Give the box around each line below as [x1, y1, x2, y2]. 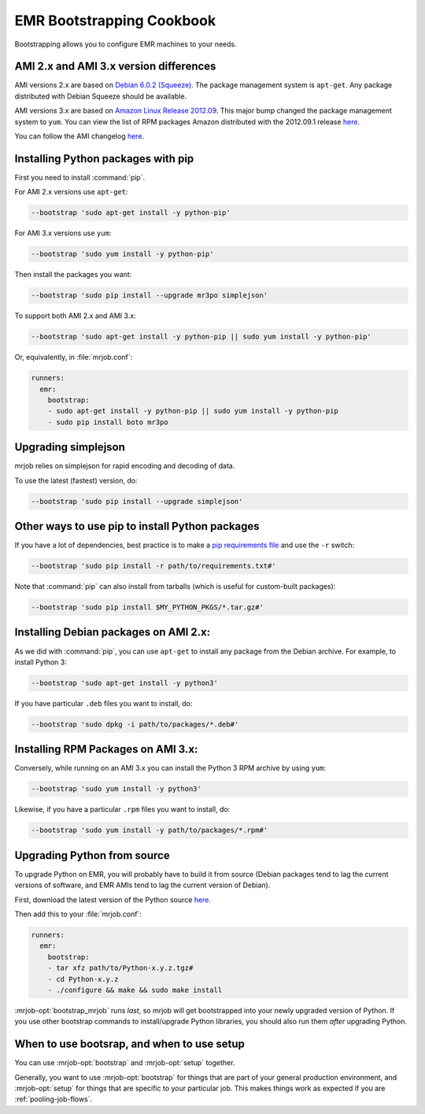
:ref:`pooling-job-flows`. [14, 1094, 93, 1104]
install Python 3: [14, 657, 67, 667]
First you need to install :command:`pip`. [14, 172, 146, 182]
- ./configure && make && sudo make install [47, 985, 223, 994]
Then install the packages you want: [14, 270, 132, 279]
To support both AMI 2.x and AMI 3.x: [14, 311, 137, 320]
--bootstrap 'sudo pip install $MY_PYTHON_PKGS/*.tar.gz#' [31, 603, 264, 612]
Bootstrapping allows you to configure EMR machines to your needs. [14, 39, 238, 49]
